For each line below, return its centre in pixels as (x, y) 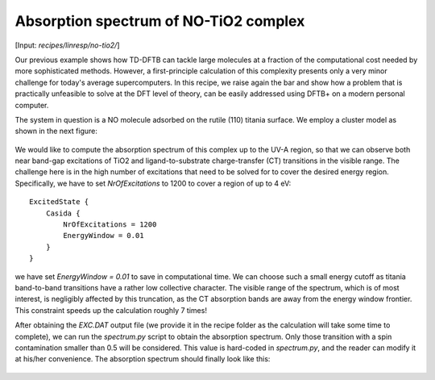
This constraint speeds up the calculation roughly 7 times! (111, 310)
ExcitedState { (59, 202)
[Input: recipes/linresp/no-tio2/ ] (67, 45)
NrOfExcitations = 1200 (110, 225)
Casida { (63, 213)
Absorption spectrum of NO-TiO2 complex (160, 21)
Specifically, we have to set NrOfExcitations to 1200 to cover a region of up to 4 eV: (153, 183)
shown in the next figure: (56, 131)
